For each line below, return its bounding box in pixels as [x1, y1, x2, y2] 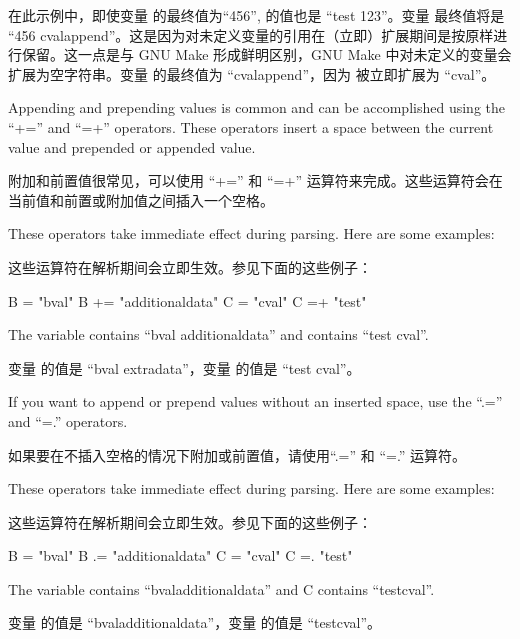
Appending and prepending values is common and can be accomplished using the [8, 97, 505, 118]
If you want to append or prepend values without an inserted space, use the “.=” [8, 391, 503, 412]
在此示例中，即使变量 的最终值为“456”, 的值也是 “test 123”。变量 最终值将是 [8, 5, 505, 25]
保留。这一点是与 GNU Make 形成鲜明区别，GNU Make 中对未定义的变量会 [21, 44, 512, 65]
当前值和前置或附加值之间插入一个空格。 [8, 189, 274, 210]
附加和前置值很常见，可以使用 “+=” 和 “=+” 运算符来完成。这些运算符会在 [8, 170, 503, 191]
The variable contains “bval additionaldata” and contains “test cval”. [8, 324, 429, 345]
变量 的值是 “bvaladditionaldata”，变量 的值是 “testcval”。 [8, 612, 382, 633]
